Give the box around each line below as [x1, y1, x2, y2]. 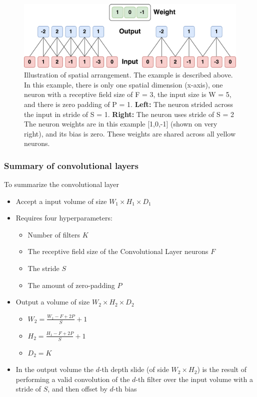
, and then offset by [47, 383, 107, 394]
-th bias [113, 383, 137, 394]
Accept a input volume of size [15, 195, 107, 206]
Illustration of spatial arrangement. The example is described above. [24, 69, 233, 80]
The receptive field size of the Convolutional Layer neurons [27, 246, 208, 256]
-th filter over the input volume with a [135, 373, 253, 384]
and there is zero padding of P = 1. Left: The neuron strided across [24, 98, 233, 109]
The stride [27, 263, 59, 273]
